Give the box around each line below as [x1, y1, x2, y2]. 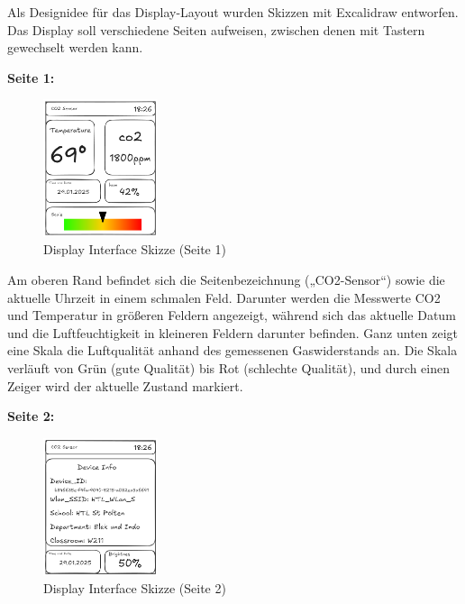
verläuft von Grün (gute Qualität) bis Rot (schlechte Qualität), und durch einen [7, 359, 451, 378]
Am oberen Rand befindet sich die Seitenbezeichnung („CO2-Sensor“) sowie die [7, 270, 445, 289]
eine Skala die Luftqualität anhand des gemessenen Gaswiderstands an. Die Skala [7, 341, 458, 360]
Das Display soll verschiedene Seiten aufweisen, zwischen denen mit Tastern [7, 20, 425, 39]
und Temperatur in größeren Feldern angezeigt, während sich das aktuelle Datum [7, 306, 456, 325]
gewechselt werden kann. [7, 38, 143, 57]
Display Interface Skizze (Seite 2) [43, 579, 226, 598]
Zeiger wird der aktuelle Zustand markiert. [7, 376, 243, 395]
